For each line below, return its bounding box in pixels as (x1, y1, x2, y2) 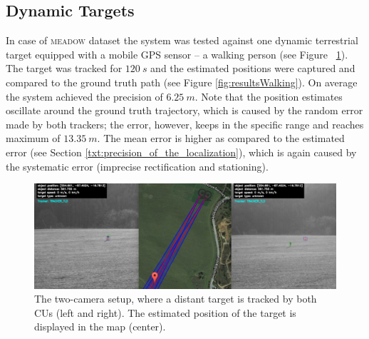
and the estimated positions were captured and (150, 61, 355, 76)
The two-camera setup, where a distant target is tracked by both (34, 291, 317, 306)
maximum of (6, 131, 61, 146)
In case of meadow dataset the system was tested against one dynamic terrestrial (6, 33, 358, 48)
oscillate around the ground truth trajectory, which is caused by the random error (6, 103, 363, 118)
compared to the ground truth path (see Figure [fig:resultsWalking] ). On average (6, 74, 358, 89)
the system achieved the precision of (6, 88, 163, 103)
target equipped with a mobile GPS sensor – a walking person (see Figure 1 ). (6, 46, 348, 61)
